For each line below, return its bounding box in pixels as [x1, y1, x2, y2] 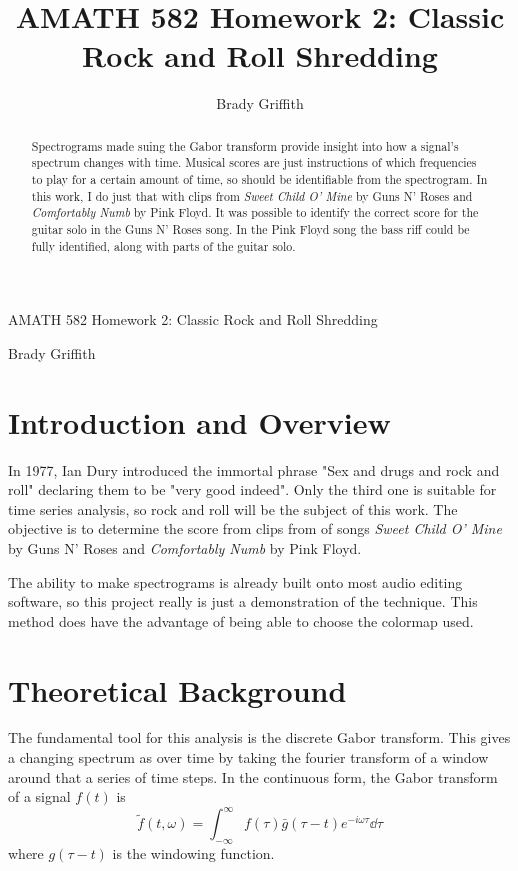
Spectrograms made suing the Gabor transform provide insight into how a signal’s [31, 137, 459, 154]
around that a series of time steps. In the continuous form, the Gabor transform [8, 766, 498, 787]
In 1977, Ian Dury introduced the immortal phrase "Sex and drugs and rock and [8, 459, 500, 480]
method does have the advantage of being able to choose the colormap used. [8, 610, 474, 631]
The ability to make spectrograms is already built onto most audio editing [8, 571, 463, 592]
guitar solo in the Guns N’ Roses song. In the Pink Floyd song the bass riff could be [31, 220, 470, 237]
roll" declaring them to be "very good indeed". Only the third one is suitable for [8, 479, 497, 500]
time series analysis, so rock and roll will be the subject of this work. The [8, 498, 458, 519]
